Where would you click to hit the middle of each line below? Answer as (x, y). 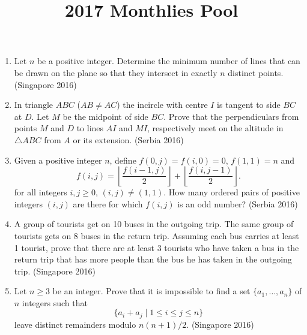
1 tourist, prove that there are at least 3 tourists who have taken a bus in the (157, 247)
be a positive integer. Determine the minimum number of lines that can (169, 61)
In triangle (34, 105)
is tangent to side (249, 105)
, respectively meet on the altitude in (215, 128)
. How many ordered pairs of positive (232, 192)
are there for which (108, 203)
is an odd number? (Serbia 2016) (238, 203)
